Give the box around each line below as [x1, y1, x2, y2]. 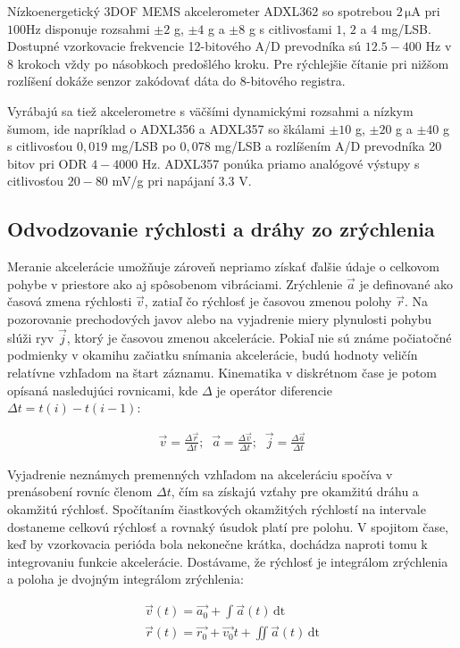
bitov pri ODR [7, 154, 88, 172]
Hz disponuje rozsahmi [26, 19, 150, 37]
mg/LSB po [111, 137, 176, 155]
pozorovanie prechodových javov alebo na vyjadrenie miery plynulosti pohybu [7, 309, 432, 328]
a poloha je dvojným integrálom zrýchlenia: [7, 569, 244, 588]
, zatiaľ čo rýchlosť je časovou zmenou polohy [144, 292, 392, 311]
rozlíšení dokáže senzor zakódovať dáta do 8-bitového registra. [7, 71, 346, 90]
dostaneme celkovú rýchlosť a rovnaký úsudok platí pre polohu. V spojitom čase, [7, 517, 449, 536]
